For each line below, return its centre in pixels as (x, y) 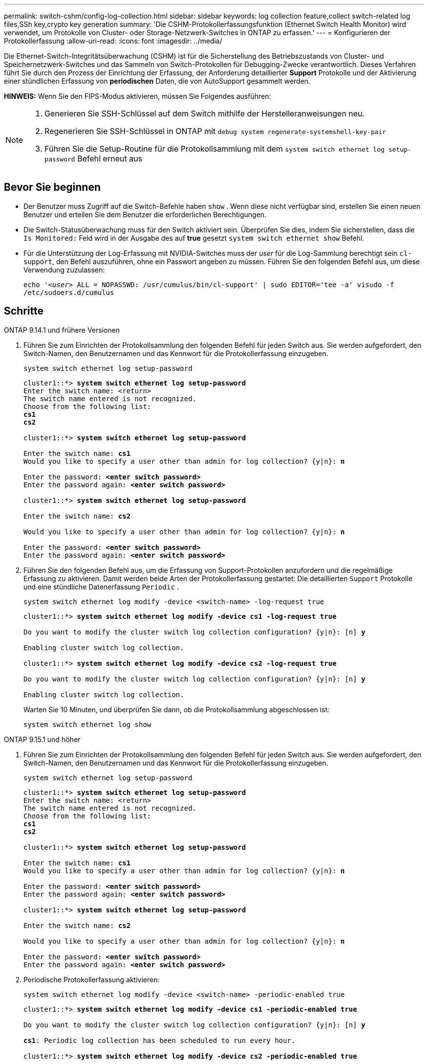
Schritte (24, 311)
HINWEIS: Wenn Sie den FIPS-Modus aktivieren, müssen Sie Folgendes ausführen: (138, 96)
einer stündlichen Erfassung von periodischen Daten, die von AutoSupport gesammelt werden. (157, 81)
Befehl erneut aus (110, 158)
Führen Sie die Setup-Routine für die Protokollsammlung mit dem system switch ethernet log (215, 149)
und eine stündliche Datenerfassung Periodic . (101, 587)
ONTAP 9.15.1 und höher (42, 739)
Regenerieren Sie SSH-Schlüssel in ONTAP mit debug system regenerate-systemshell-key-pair (215, 131)
